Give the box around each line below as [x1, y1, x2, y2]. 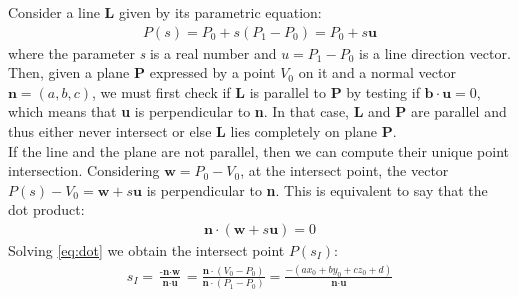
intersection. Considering [8, 160, 160, 181]
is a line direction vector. [358, 42, 511, 63]
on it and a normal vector [298, 62, 456, 83]
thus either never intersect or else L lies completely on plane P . [8, 121, 397, 141]
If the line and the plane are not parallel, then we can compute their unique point [8, 140, 510, 161]
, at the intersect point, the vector [240, 160, 449, 181]
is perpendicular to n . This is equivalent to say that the [146, 179, 488, 200]
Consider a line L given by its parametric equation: [8, 2, 322, 22]
